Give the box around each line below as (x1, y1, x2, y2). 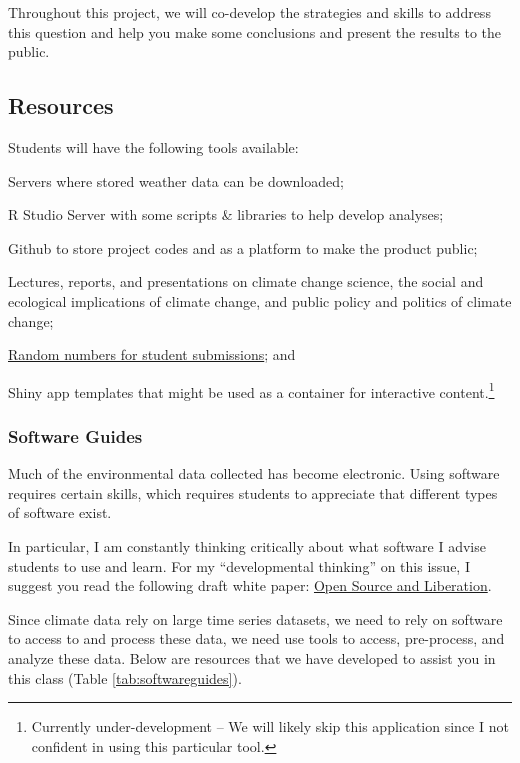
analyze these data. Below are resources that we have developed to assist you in (8, 647, 496, 668)
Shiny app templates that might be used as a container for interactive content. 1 (8, 378, 495, 402)
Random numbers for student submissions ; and (8, 344, 296, 365)
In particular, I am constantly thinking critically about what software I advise (8, 535, 486, 556)
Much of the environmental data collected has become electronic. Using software (8, 463, 500, 484)
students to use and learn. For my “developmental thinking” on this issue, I (8, 555, 470, 576)
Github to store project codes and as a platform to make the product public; (8, 237, 478, 258)
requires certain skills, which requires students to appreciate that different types (8, 482, 498, 503)
